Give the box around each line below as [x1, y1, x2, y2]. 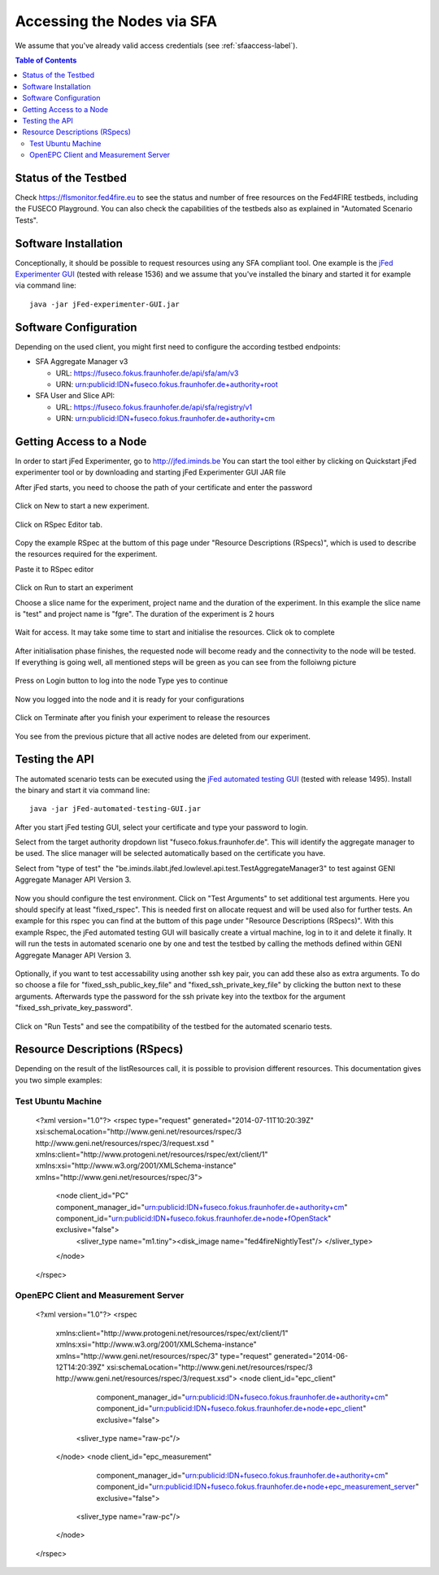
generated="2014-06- [273, 1351, 349, 1360]
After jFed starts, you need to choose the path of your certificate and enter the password [15, 482, 313, 492]
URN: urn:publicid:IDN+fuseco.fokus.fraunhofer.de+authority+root [55, 379, 278, 389]
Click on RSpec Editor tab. [15, 519, 103, 529]
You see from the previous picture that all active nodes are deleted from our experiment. [15, 731, 311, 741]
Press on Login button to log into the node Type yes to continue [15, 675, 228, 686]
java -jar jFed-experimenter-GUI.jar [29, 299, 180, 309]
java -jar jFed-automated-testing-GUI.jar [29, 805, 202, 814]
